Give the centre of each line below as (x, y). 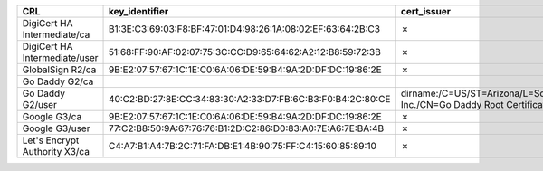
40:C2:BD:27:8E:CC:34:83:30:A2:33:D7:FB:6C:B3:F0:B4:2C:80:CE (250, 99)
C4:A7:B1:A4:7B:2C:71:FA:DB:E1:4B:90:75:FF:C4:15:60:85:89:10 (243, 146)
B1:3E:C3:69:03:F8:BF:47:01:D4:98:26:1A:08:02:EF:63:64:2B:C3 (244, 29)
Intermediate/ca (56, 34)
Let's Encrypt (51, 140)
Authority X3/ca (56, 152)
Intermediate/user (60, 57)
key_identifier (139, 11)
